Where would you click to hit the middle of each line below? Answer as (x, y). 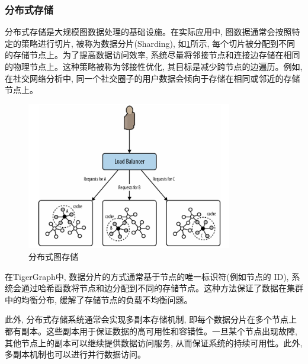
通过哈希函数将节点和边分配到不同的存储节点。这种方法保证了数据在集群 (162, 288)
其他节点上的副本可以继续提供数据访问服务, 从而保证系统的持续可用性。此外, (154, 342)
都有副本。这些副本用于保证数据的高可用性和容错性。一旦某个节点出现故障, (151, 331)
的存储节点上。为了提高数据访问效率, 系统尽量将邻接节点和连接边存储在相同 (153, 55)
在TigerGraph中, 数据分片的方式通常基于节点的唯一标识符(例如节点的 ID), (147, 276)
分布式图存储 (53, 257)
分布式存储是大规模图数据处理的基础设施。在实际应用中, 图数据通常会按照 (148, 32)
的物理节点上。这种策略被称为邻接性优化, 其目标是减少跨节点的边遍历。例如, (154, 66)
